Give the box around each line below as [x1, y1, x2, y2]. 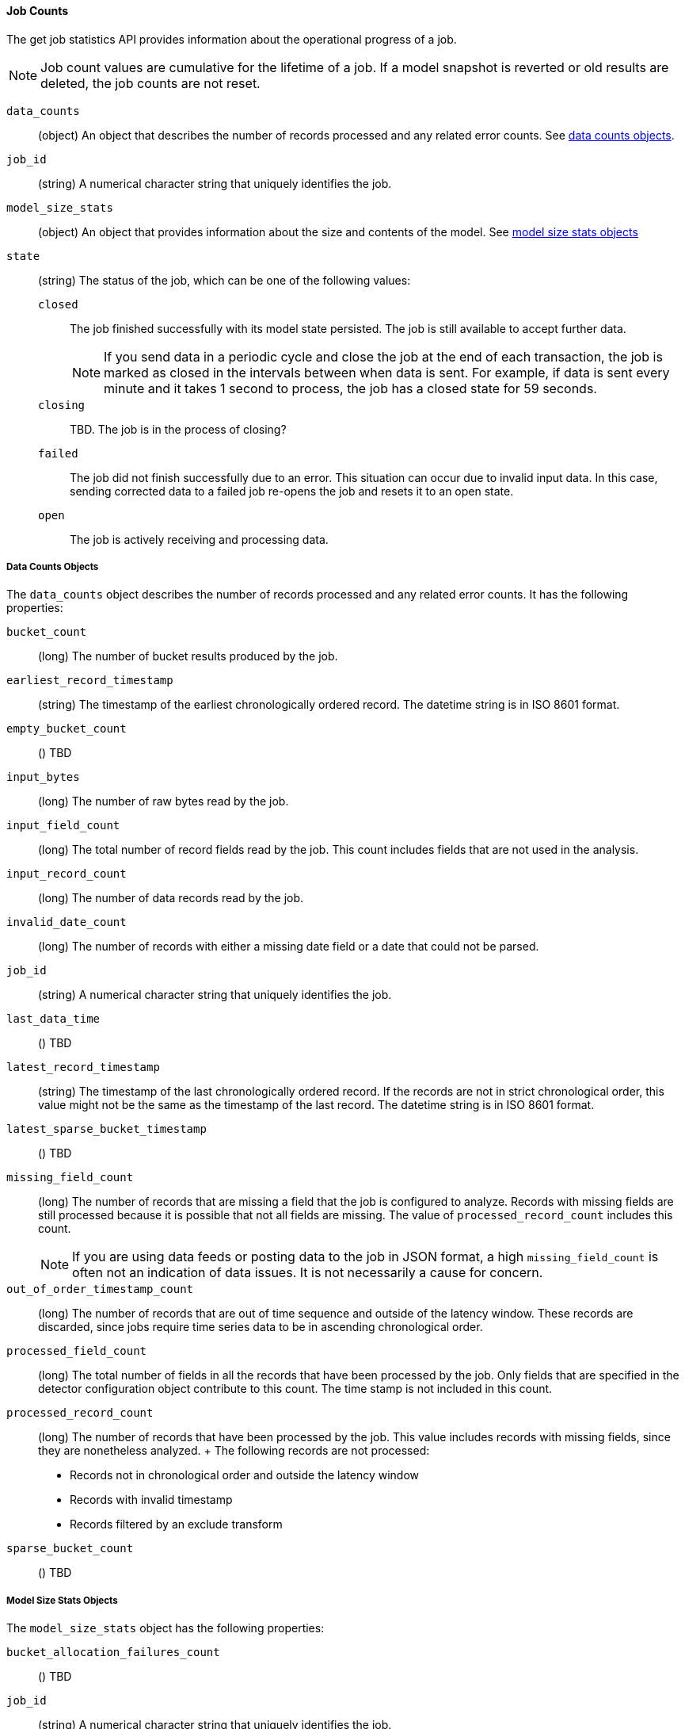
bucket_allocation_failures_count [6, 1646, 220, 1659]
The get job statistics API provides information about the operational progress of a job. [6, 32, 457, 46]
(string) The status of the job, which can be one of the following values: [38, 273, 411, 287]
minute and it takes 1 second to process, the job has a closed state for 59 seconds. [104, 380, 597, 396]
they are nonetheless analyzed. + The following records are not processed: [38, 1444, 430, 1458]
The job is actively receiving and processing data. [70, 532, 329, 546]
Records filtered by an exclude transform [70, 1517, 283, 1532]
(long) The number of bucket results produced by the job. [38, 649, 338, 664]
